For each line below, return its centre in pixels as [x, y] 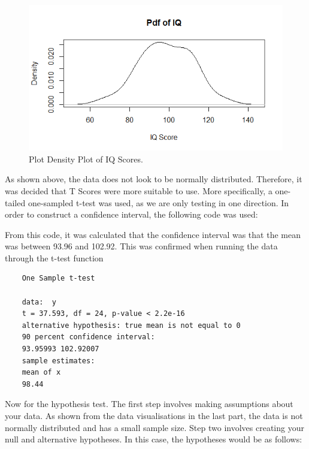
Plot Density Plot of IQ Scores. [86, 159]
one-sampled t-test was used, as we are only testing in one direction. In [158, 202]
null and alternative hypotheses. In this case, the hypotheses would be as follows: [154, 439]
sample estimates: [58, 361]
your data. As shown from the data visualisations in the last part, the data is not [154, 415]
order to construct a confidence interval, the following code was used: [131, 214]
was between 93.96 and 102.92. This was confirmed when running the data [141, 246]
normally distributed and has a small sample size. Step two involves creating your [154, 427]
